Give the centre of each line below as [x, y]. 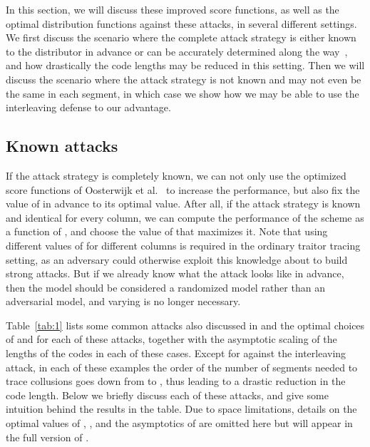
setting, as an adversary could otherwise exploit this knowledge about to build [177, 259]
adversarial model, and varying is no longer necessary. [123, 301]
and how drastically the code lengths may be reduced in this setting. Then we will [185, 65]
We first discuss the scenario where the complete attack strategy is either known [181, 37]
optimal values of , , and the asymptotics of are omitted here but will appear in [179, 423]
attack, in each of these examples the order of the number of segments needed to [182, 367]
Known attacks [62, 146]
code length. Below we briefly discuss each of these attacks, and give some [167, 395]
